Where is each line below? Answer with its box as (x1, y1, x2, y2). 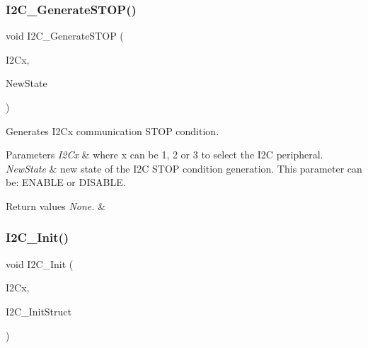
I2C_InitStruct (6, 303, 72, 318)
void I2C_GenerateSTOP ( (6, 28, 124, 43)
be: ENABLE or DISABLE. (6, 175, 126, 190)
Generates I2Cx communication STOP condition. (6, 123, 219, 138)
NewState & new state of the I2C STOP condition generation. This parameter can (6, 161, 362, 175)
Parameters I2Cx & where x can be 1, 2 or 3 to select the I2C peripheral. (6, 147, 323, 162)
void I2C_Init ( (6, 256, 74, 271)
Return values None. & (6, 198, 106, 213)
